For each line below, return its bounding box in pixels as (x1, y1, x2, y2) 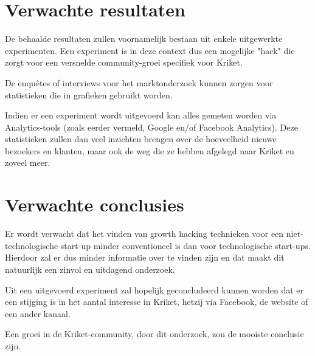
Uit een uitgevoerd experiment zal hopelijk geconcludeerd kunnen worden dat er (5, 283, 303, 296)
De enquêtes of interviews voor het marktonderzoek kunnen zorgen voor (5, 76, 273, 89)
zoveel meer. (5, 156, 50, 169)
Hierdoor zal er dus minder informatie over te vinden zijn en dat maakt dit (5, 251, 285, 264)
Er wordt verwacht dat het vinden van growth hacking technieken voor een (5, 227, 284, 240)
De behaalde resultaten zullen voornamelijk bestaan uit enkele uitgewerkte (5, 32, 283, 45)
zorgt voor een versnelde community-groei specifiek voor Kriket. (5, 56, 243, 69)
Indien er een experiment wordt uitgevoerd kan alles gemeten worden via (5, 109, 277, 122)
